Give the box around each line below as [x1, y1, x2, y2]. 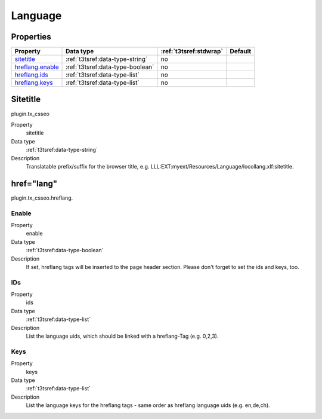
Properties [11, 32, 51, 42]
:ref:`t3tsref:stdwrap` [160, 47, 224, 56]
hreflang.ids [14, 71, 49, 79]
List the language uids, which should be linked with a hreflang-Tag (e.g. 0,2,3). [26, 332, 219, 340]
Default [230, 47, 252, 56]
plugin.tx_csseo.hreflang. [11, 194, 73, 201]
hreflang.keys [14, 78, 53, 87]
